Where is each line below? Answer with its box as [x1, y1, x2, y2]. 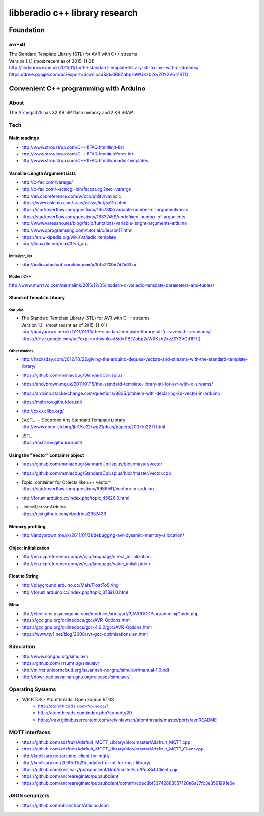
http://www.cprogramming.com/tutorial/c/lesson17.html [21, 227, 132, 233]
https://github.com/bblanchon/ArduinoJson [21, 802, 109, 809]
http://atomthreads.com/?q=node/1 [38, 703, 109, 709]
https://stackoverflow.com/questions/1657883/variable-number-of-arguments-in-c [21, 207, 188, 213]
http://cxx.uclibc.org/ [21, 408, 64, 414]
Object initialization [9, 545, 50, 551]
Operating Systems [9, 686, 56, 693]
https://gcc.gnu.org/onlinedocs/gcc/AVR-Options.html [21, 618, 131, 623]
